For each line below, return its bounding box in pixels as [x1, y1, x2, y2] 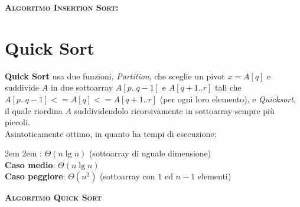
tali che [214, 81, 242, 94]
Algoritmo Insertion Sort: [5, 1, 119, 13]
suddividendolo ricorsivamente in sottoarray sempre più [74, 104, 275, 116]
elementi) [197, 170, 231, 182]
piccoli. [5, 116, 30, 128]
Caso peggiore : [5, 170, 66, 182]
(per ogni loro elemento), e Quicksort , [159, 92, 296, 105]
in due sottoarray [50, 81, 113, 94]
